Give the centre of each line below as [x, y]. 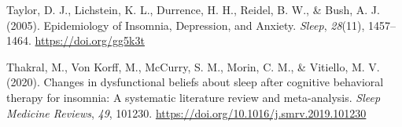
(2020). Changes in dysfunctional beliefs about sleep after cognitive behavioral [195, 82]
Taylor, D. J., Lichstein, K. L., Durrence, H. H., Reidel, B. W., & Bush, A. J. [193, 9]
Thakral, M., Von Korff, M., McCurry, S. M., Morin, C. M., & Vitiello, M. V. [193, 66]
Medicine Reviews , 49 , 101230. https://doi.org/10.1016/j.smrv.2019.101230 [186, 112]
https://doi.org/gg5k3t [90, 40]
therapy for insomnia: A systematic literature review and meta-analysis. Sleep [194, 97]
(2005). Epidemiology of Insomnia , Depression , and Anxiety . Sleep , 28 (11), [186, 25]
